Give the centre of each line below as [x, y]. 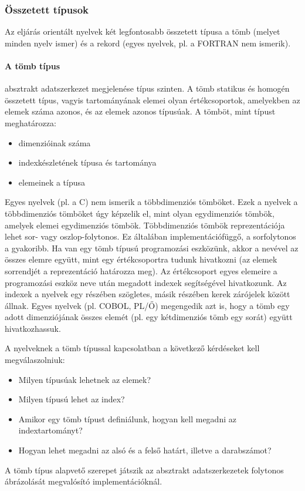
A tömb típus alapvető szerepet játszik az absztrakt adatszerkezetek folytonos [144, 470]
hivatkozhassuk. [33, 328]
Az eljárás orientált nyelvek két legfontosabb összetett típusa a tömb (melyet [143, 31]
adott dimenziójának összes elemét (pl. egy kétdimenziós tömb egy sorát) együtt [149, 317]
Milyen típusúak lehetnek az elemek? [85, 379]
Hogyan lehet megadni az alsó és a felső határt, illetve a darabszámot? [145, 450]
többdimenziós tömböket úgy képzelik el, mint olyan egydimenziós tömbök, [140, 213]
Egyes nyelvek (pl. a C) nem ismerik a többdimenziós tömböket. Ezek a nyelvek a [151, 202]
